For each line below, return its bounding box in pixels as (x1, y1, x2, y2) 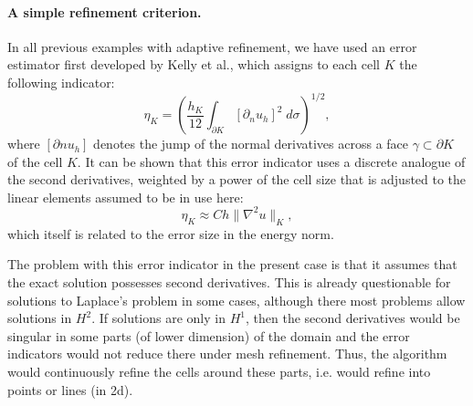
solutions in (7, 308, 72, 328)
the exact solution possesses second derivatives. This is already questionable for (7, 272, 451, 291)
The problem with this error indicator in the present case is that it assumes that (7, 255, 457, 274)
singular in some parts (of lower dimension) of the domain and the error (7, 326, 410, 345)
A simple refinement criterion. (7, 2, 202, 21)
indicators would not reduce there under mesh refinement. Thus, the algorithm (7, 344, 447, 363)
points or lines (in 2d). (7, 380, 133, 399)
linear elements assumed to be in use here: (7, 187, 244, 206)
